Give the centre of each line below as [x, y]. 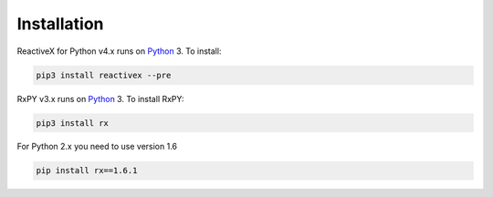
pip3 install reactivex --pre [104, 75]
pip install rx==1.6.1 [87, 171]
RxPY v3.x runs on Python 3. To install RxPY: [100, 98]
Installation [60, 24]
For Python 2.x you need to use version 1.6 [97, 147]
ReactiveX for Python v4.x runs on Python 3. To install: [119, 51]
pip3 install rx [73, 123]
